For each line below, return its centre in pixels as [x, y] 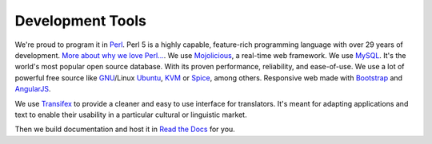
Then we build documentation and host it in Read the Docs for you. [125, 129]
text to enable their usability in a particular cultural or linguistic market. [131, 115]
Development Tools [81, 21]
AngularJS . [33, 89]
